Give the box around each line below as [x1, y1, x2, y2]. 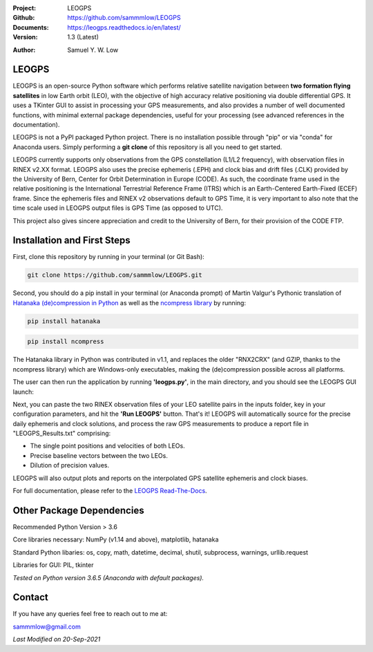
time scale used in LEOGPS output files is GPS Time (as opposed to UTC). [12, 204, 223, 212]
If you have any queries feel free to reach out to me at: [12, 610, 168, 618]
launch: [12, 387, 35, 396]
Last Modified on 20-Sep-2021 [12, 635, 101, 644]
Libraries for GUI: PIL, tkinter [12, 561, 94, 569]
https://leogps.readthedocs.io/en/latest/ [67, 23, 181, 31]
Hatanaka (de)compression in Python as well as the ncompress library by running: [12, 298, 247, 307]
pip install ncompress [27, 338, 104, 345]
